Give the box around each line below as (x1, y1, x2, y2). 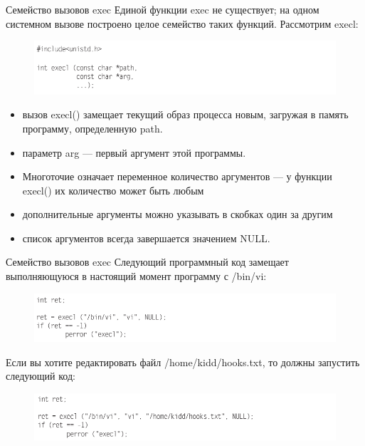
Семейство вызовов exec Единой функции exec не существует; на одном (6, 2, 319, 16)
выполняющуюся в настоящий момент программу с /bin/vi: (6, 269, 267, 284)
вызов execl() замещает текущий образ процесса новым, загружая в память (22, 107, 349, 122)
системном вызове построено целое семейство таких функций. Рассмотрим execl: (6, 16, 359, 31)
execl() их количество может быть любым (22, 182, 204, 197)
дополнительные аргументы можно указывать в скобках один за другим (22, 207, 333, 222)
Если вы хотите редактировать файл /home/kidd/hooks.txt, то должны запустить (6, 354, 360, 369)
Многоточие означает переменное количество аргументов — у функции (22, 169, 332, 184)
